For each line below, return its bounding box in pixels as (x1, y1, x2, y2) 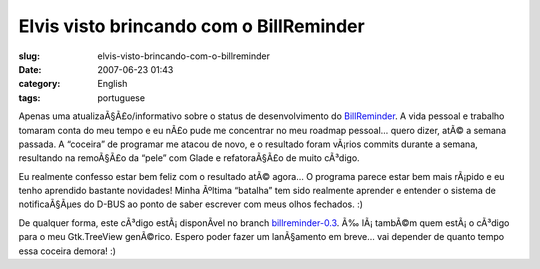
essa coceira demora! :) (18, 245, 117, 257)
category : (18, 78, 61, 90)
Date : (18, 63, 42, 75)
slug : (18, 50, 40, 62)
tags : (18, 91, 41, 104)
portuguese (97, 91, 145, 104)
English (97, 78, 128, 90)
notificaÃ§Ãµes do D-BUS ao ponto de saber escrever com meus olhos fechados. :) (18, 198, 364, 210)
